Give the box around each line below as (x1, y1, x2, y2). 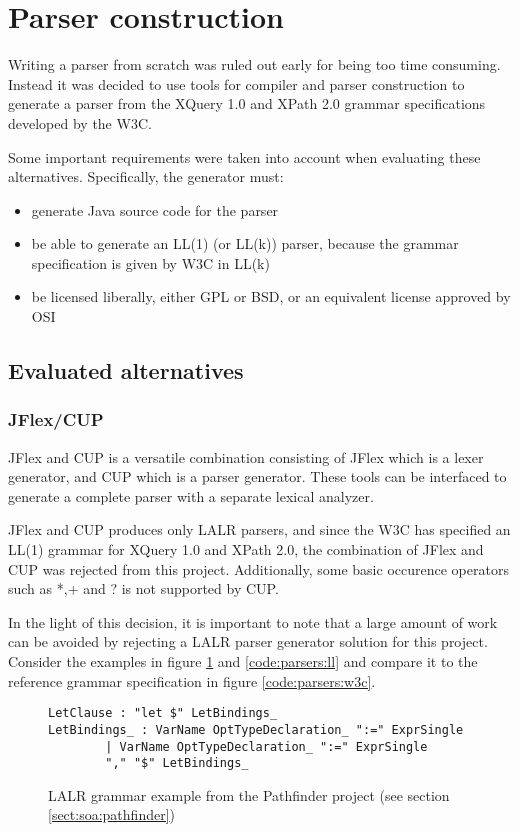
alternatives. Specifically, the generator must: (8, 166, 284, 187)
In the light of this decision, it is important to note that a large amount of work (8, 611, 498, 632)
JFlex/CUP (8, 407, 104, 432)
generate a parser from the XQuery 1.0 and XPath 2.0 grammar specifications (8, 93, 486, 114)
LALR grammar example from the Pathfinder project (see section (48, 784, 450, 805)
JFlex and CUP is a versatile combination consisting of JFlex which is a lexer (8, 446, 484, 467)
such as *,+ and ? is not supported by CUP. (8, 578, 279, 599)
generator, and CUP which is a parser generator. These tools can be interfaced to (8, 466, 507, 487)
